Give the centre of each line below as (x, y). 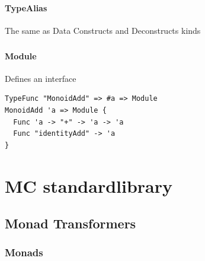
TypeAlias (26, 7)
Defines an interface (41, 78)
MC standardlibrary (89, 185)
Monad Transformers (71, 223)
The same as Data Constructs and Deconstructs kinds (103, 31)
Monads (24, 252)
